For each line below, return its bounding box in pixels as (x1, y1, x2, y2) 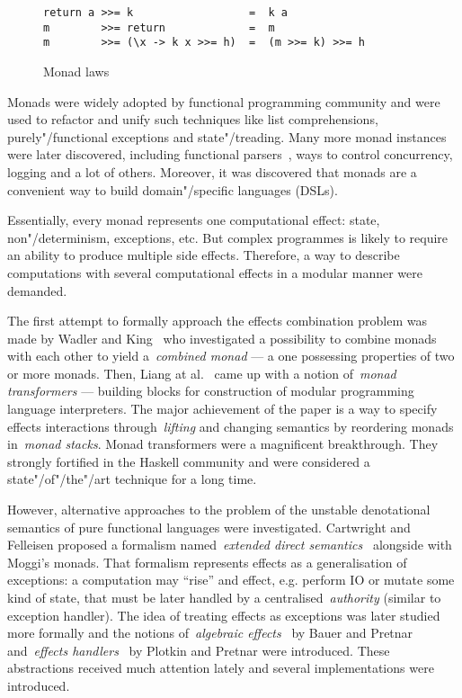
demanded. (7, 281, 67, 300)
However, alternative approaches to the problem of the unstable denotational (7, 500, 431, 519)
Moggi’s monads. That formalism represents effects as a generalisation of (7, 552, 407, 571)
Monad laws (43, 61, 110, 80)
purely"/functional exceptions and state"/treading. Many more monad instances (7, 127, 447, 146)
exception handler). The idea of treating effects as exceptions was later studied (7, 605, 440, 624)
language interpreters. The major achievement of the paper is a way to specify (7, 399, 438, 418)
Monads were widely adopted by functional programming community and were (7, 92, 440, 111)
